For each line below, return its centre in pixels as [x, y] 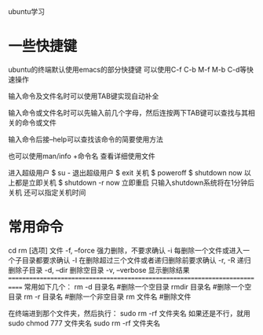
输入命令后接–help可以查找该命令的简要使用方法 [86, 139]
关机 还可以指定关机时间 [47, 192]
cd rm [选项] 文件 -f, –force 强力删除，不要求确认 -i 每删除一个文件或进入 [126, 250]
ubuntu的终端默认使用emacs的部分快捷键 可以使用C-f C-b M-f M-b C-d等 [128, 69]
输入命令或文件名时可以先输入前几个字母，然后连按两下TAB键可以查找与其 [128, 112]
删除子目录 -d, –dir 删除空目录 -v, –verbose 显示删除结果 [99, 270]
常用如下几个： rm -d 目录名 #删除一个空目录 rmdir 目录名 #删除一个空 [138, 286]
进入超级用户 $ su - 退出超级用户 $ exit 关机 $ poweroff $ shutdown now [125, 172]
